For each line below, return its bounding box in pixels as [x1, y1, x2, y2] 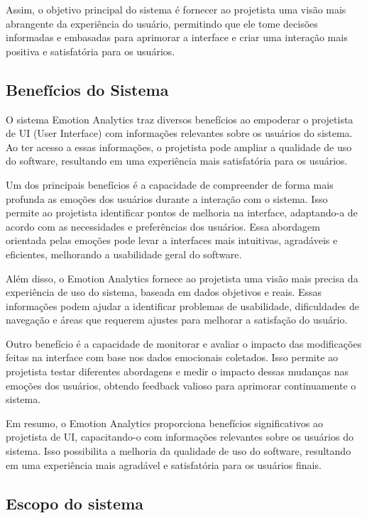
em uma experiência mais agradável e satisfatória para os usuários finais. [6, 457, 322, 472]
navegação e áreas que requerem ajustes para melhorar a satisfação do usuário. [6, 312, 348, 327]
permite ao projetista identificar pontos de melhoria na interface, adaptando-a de [6, 205, 358, 220]
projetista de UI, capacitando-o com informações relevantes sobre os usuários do [6, 429, 354, 444]
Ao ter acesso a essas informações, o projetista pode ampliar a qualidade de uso [6, 139, 352, 154]
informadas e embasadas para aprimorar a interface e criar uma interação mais [6, 30, 348, 45]
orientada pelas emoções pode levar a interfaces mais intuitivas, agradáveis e [6, 233, 338, 248]
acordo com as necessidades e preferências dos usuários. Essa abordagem [6, 219, 320, 233]
